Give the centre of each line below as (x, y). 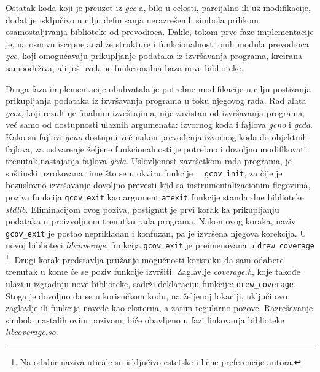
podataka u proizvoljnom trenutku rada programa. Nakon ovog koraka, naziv (151, 221)
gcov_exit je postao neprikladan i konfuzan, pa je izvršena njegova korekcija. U (156, 233)
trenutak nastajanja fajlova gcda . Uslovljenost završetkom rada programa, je (149, 161)
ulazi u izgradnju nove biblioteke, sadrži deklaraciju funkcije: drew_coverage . (151, 283)
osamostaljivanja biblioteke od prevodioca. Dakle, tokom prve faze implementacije (160, 32)
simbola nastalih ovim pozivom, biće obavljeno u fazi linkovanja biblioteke (145, 319)
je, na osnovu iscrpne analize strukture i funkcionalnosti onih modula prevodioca (157, 43)
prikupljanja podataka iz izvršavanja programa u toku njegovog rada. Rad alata (156, 101)
